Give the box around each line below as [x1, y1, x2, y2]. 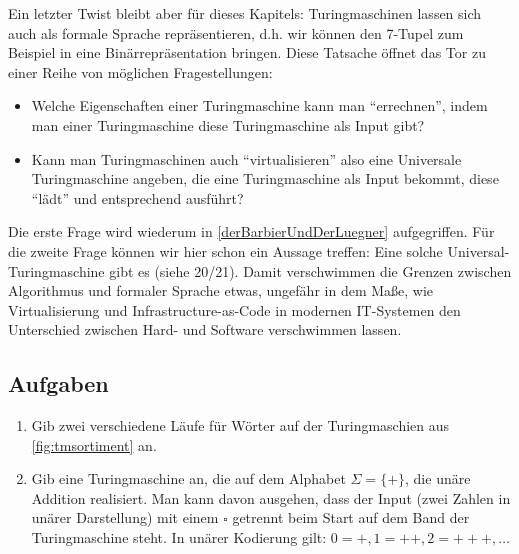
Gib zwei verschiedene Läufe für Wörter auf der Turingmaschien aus [31, 415, 450, 436]
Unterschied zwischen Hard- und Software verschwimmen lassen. [8, 319, 402, 340]
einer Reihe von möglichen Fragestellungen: [8, 61, 273, 82]
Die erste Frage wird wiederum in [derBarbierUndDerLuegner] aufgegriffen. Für [8, 221, 495, 242]
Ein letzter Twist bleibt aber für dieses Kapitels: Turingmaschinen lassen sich [8, 3, 482, 23]
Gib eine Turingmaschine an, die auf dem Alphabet [31, 468, 346, 489]
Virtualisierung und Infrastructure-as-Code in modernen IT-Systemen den [8, 299, 461, 320]
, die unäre [405, 468, 471, 489]
